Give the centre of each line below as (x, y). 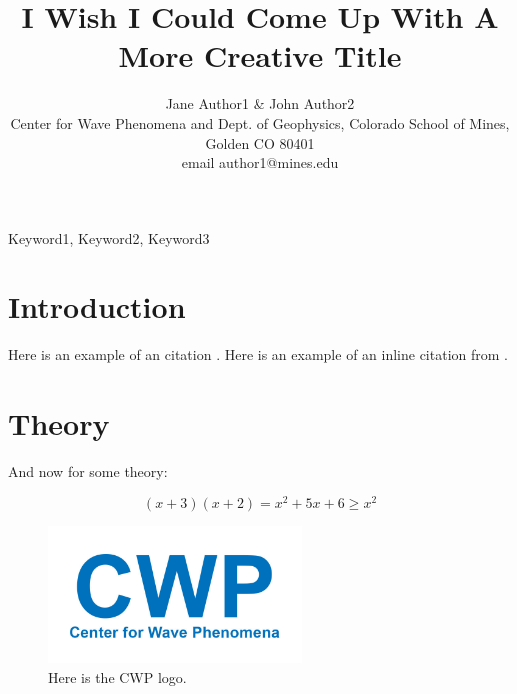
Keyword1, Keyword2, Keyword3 (109, 237)
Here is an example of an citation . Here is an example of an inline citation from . (258, 354)
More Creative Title (260, 55)
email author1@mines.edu (260, 162)
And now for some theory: (88, 471)
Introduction (97, 306)
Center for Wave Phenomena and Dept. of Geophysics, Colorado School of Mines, (260, 122)
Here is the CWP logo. (117, 676)
